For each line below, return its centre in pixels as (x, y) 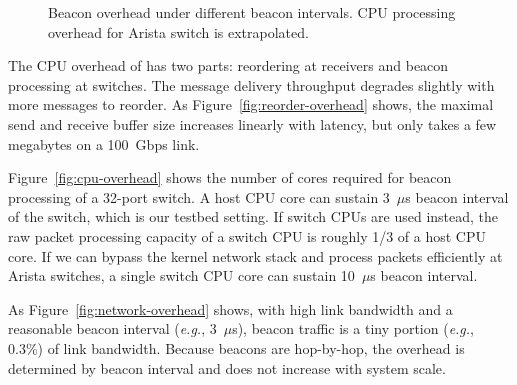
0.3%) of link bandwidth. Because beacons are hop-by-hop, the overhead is (236, 347)
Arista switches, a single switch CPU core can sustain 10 (181, 275)
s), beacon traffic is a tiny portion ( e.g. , (353, 328)
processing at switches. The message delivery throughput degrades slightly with (251, 84)
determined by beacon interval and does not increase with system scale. (227, 367)
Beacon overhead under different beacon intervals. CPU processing (252, 12)
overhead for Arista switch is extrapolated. (178, 31)
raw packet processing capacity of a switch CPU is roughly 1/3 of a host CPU (247, 235)
